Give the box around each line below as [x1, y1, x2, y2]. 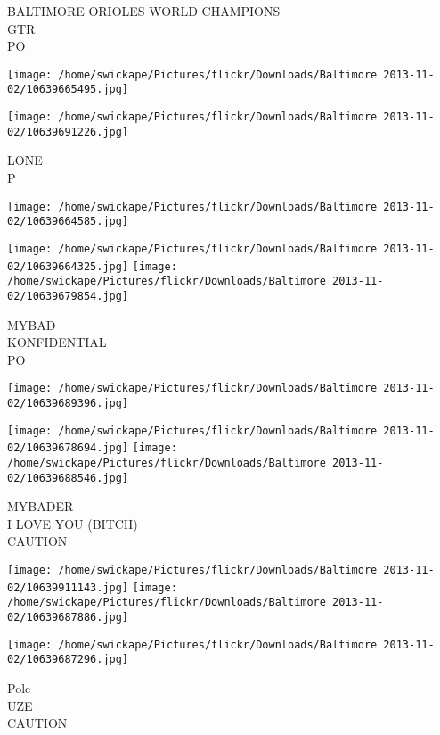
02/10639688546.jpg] [7, 471, 129, 484]
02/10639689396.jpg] [7, 396, 129, 409]
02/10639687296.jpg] [7, 653, 129, 666]
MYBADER [7, 497, 74, 516]
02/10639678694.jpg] [7, 442, 129, 455]
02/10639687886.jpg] [7, 611, 129, 624]
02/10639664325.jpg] [7, 260, 129, 273]
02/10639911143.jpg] [7, 581, 129, 594]
